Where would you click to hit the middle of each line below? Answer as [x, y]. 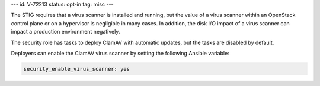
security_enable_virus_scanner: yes [77, 69]
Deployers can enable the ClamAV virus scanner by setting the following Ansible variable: [120, 53]
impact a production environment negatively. [65, 32]
